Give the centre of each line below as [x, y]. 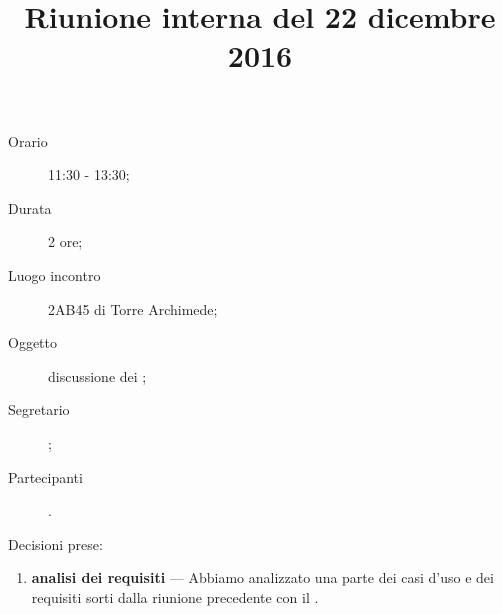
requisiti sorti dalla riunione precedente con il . [175, 596]
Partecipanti [45, 476]
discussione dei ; [97, 375]
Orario [28, 140]
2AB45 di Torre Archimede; [133, 308]
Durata [30, 207]
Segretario [39, 409]
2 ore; [65, 241]
